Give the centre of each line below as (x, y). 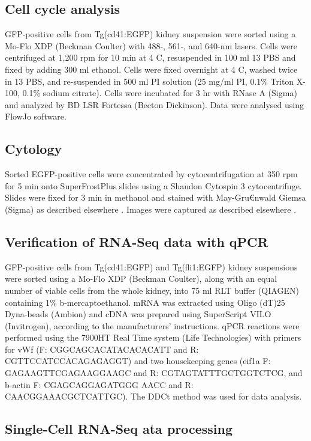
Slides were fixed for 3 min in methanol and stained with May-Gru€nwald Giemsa (155, 197)
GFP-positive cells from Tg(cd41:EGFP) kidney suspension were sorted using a (150, 34)
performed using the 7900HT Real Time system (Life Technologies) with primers (153, 337)
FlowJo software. (36, 116)
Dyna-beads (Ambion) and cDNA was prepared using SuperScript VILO (138, 314)
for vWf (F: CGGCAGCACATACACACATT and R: (102, 349)
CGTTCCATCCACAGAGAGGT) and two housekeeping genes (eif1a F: (138, 361)
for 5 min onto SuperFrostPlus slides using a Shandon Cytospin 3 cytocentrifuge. (153, 185)
